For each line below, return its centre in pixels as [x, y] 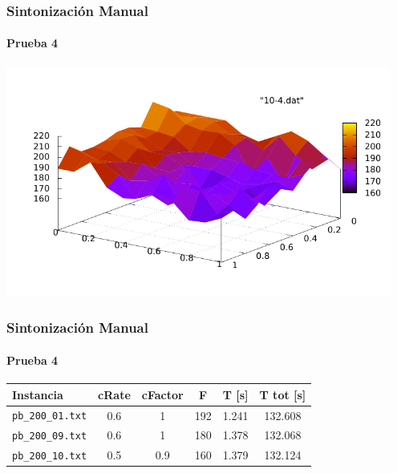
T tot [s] [283, 394]
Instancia [38, 394]
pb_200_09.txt [50, 437]
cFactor [162, 394]
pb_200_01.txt [50, 416]
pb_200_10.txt [50, 457]
